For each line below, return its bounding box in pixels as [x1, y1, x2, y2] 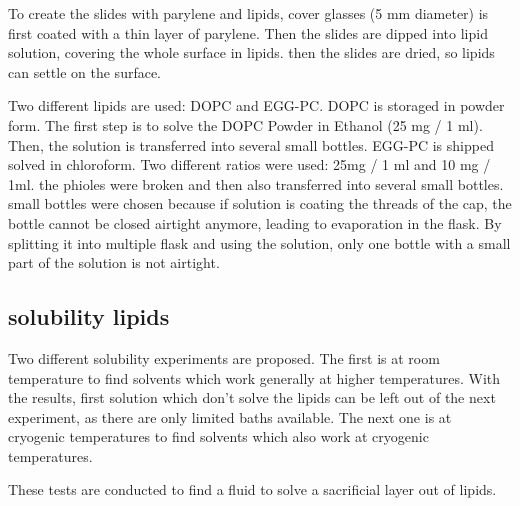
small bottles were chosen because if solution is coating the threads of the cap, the [8, 193, 512, 214]
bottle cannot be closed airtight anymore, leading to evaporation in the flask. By [8, 212, 502, 233]
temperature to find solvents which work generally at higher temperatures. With [8, 367, 501, 388]
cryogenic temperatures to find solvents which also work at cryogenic [8, 426, 429, 447]
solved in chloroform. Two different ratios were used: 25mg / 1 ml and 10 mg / [8, 154, 491, 175]
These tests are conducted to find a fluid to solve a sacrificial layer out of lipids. [8, 479, 497, 500]
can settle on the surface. [8, 61, 162, 82]
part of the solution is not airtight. [8, 252, 220, 273]
